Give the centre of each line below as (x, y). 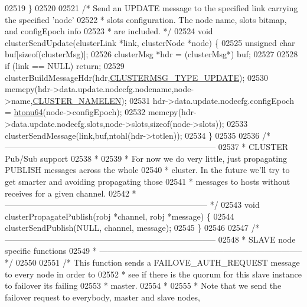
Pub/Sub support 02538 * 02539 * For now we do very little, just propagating (146, 158)
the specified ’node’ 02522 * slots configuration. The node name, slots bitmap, (146, 19)
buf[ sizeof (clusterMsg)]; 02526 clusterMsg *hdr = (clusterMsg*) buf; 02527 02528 (151, 54)
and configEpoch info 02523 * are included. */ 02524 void (109, 31)
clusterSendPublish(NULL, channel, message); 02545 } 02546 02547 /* (132, 228)
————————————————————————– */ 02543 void (132, 205)
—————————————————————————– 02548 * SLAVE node (150, 239)
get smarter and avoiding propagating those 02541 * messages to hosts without (148, 181)
